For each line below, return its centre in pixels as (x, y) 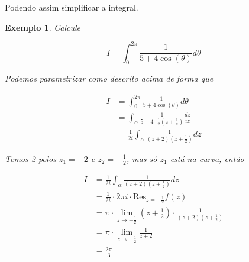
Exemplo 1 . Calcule (43, 27)
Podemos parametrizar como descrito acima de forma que (109, 78)
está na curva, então (207, 158)
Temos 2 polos (30, 158)
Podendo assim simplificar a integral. (72, 7)
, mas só (142, 158)
